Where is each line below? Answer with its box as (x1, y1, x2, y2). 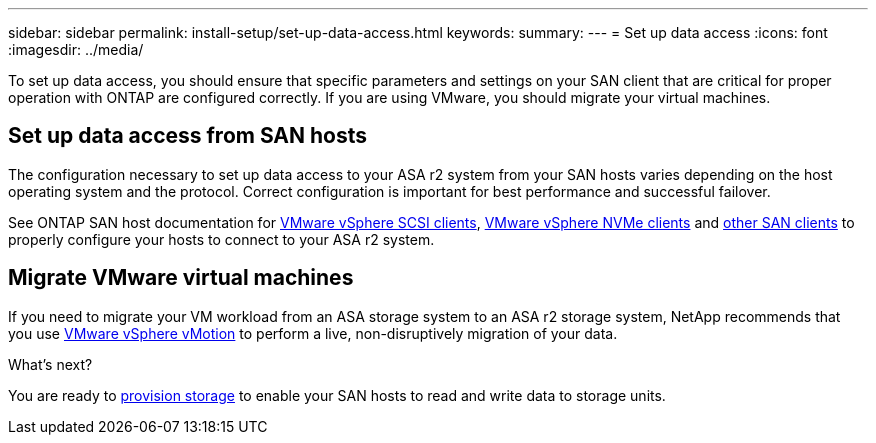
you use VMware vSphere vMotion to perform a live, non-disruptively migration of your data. (8, 324, 618, 342)
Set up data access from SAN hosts (8, 123, 368, 149)
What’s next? (8, 355, 93, 373)
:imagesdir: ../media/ (8, 41, 144, 58)
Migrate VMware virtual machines (8, 265, 354, 291)
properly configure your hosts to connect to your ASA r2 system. (8, 230, 435, 248)
